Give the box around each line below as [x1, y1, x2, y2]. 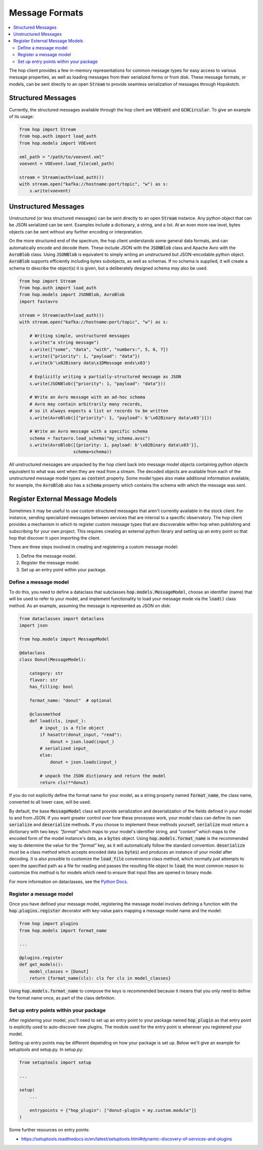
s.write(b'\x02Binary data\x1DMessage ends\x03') [29, 360, 150, 366]
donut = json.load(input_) [50, 739, 114, 744]
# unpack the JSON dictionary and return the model [39, 773, 166, 778]
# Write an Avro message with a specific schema [29, 429, 148, 434]
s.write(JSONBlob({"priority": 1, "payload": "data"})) [29, 381, 166, 386]
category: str [29, 670, 63, 676]
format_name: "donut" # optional [29, 698, 112, 703]
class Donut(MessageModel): [19, 657, 86, 662]
